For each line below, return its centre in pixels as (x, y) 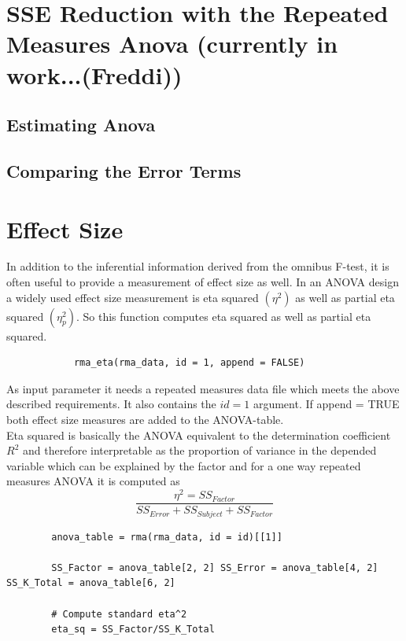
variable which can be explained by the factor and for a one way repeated (184, 465)
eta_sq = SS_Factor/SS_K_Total (133, 630)
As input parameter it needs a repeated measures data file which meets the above (203, 388)
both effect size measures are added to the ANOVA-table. (145, 419)
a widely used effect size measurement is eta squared (133, 297)
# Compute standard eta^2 (119, 614)
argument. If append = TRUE (326, 404)
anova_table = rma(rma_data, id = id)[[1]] (167, 537)
